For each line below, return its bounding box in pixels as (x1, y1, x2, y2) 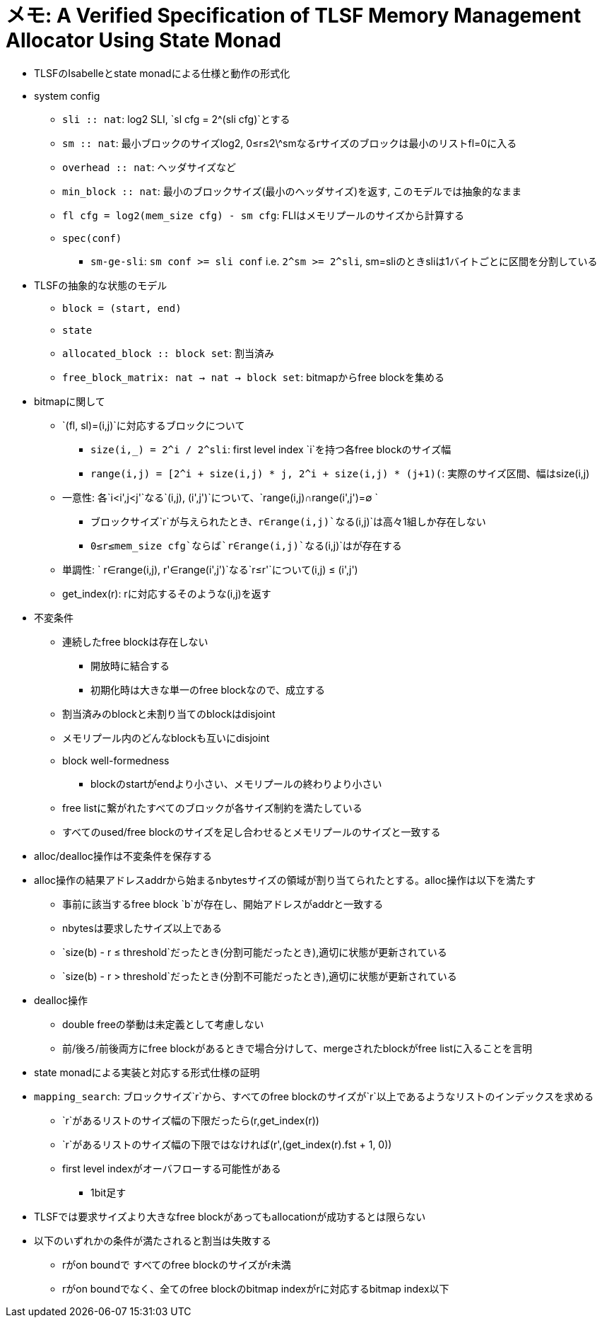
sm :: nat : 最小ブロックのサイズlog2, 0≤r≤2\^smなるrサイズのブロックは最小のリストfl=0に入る (62, 136, 517, 149)
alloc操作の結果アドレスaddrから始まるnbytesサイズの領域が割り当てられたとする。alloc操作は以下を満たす (34, 873, 536, 886)
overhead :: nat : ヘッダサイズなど (62, 161, 236, 173)
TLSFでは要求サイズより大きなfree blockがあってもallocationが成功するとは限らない (34, 1210, 426, 1223)
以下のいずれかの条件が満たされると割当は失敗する (34, 1234, 271, 1247)
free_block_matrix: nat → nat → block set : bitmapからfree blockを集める (62, 371, 444, 383)
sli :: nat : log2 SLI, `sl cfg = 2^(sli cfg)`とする (62, 112, 290, 125)
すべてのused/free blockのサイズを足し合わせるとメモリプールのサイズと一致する (62, 825, 441, 838)
